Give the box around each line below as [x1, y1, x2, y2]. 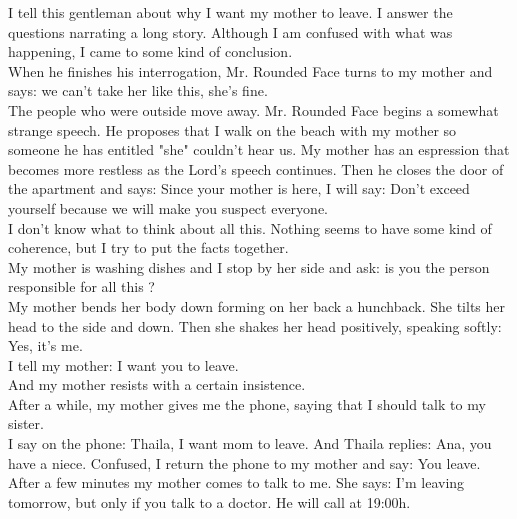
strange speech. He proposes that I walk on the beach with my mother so [8, 119, 457, 140]
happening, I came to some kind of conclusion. [8, 41, 293, 62]
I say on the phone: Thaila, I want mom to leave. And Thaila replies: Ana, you [8, 433, 492, 454]
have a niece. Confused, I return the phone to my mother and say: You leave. [8, 452, 481, 473]
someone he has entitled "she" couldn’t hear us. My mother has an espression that [8, 139, 510, 160]
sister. [8, 413, 44, 434]
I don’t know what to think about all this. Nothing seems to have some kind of [8, 217, 492, 238]
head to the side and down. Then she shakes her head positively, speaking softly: [8, 315, 502, 336]
